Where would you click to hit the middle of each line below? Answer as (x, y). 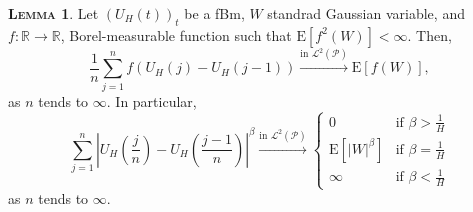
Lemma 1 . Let (53, 13)
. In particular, (151, 100)
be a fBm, (214, 13)
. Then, (429, 34)
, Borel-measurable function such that (176, 34)
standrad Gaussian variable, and (366, 13)
